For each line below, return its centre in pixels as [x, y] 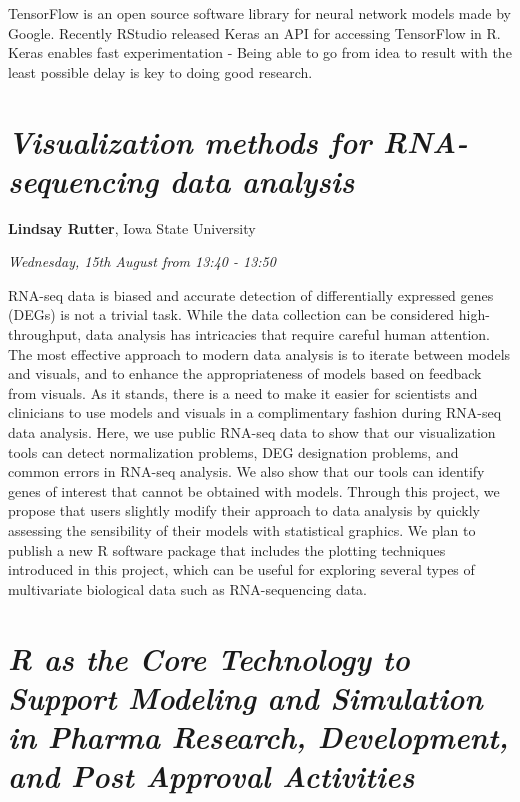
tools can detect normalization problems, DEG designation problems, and [233, 451]
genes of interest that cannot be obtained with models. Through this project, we [254, 490]
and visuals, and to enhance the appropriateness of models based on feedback [245, 373]
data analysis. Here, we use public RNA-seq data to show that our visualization [252, 432]
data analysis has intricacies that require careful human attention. [288, 334]
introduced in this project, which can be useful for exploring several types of [241, 569]
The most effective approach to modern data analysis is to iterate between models [259, 353]
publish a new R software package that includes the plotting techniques [227, 549]
